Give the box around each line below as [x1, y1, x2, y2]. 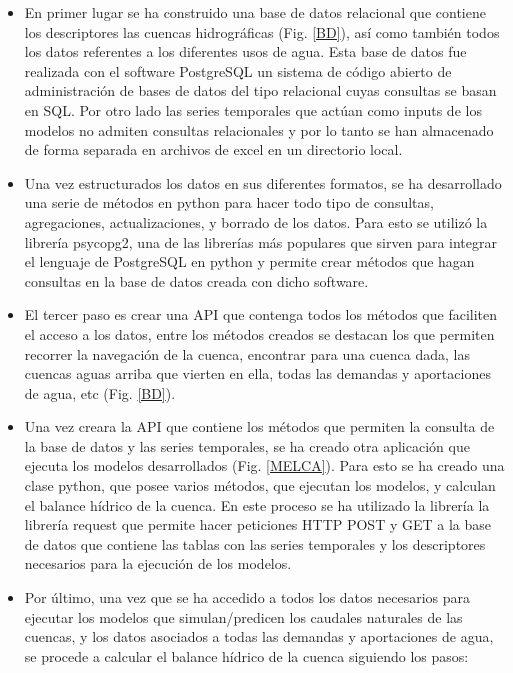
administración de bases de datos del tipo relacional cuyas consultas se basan [24, 80, 497, 101]
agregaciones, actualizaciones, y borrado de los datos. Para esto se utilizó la [24, 211, 488, 232]
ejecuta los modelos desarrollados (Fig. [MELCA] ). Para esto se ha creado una [24, 455, 505, 476]
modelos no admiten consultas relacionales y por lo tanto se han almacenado [24, 119, 494, 140]
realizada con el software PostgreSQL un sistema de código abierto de [24, 60, 452, 81]
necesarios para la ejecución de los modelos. [24, 553, 292, 574]
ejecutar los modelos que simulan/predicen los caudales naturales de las [24, 606, 463, 627]
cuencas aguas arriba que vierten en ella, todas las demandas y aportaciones [24, 363, 491, 384]
